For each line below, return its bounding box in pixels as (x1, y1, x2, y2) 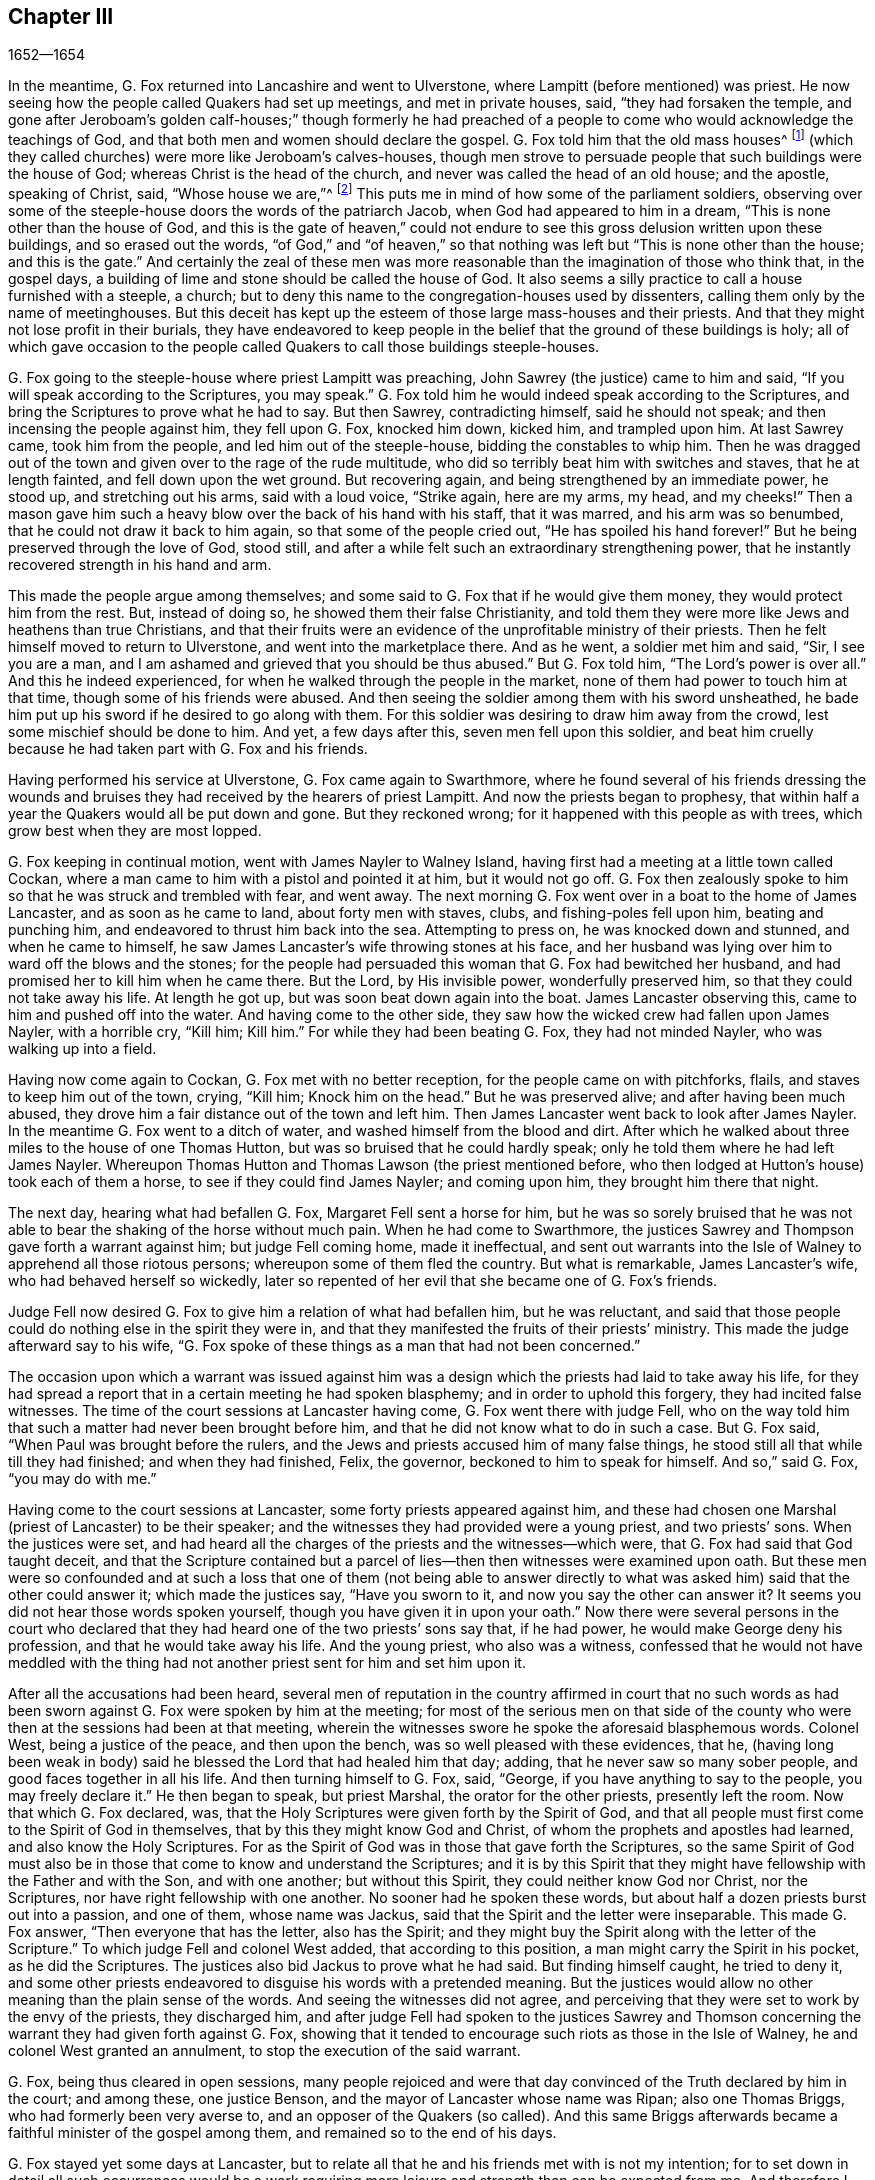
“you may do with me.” (8, 1469, 157, 1487)
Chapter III (8, 4, 114, 29)
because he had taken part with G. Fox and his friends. (8, 739, 368, 757)
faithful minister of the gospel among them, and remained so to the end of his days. (8, 2123, 557, 2141)
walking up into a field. (8, 1039, 157, 1057)
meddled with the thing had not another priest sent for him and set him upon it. (8, 1653, 526, 1671)
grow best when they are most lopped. (8, 821, 262, 839)
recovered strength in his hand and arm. (8, 555, 272, 573)
